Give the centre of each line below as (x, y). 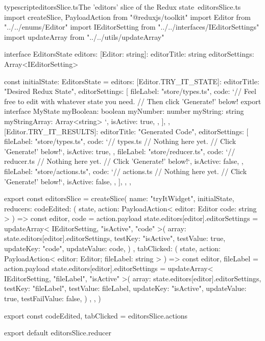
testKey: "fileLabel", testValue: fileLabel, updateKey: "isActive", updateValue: (125, 288)
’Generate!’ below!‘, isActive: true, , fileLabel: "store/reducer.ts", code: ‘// (120, 151)
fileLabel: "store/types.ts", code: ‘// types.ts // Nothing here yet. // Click (120, 141)
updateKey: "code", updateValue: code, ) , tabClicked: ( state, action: (112, 248)
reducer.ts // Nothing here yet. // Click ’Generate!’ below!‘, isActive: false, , (124, 161)
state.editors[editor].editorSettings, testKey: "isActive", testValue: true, (115, 238)
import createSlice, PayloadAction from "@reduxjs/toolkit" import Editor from (128, 17)
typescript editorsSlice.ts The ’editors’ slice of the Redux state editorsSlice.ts (123, 7)
